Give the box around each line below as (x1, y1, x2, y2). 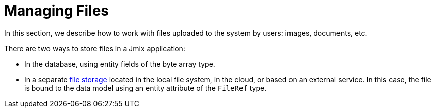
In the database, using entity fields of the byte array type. (24, 59, 215, 68)
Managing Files (4, 2, 109, 19)
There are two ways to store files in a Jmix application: (4, 44, 185, 53)
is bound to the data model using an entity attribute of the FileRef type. (24, 83, 267, 92)
